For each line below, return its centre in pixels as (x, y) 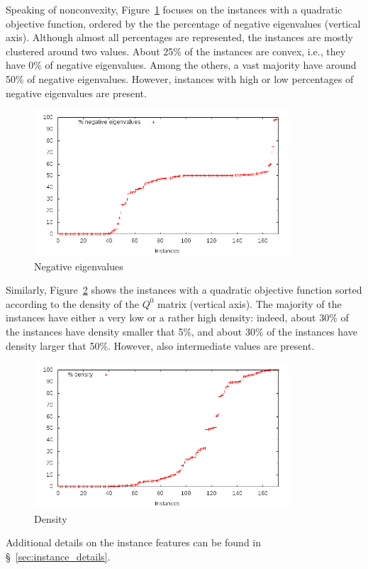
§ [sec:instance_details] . (58, 556)
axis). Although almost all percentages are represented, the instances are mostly (179, 37)
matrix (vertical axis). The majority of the (250, 303)
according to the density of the (72, 303)
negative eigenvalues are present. (76, 93)
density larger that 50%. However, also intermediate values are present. (160, 345)
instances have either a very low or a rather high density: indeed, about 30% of (177, 317)
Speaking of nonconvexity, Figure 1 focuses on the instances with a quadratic (174, 9)
